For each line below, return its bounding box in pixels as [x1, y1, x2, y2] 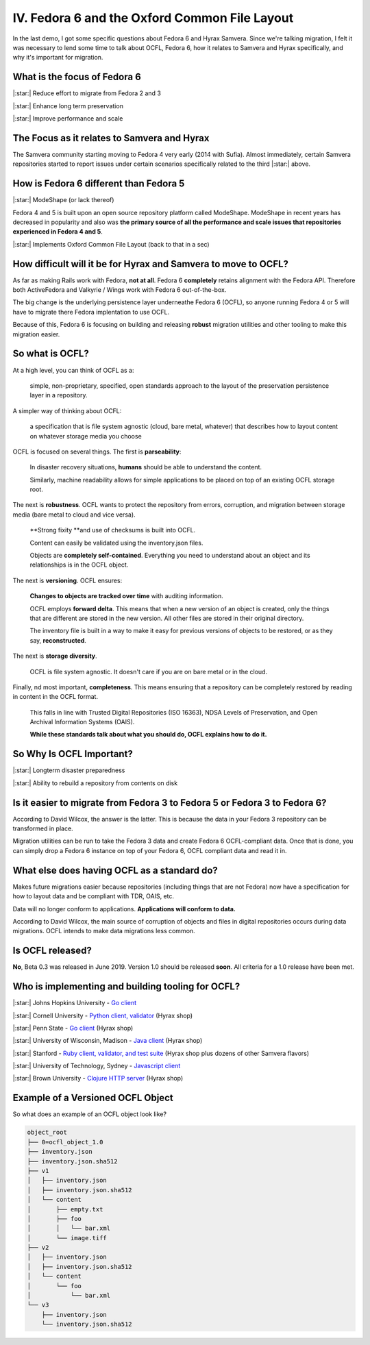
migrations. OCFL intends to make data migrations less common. [12, 927, 195, 935]
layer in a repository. [29, 391, 88, 399]
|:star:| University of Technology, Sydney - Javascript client [12, 1062, 181, 1070]
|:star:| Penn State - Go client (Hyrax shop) [12, 1024, 134, 1032]
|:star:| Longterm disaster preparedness [12, 766, 125, 774]
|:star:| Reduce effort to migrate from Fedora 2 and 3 [12, 89, 161, 97]
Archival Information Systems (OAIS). [29, 718, 135, 726]
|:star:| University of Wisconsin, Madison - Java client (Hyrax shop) [12, 1037, 203, 1045]
